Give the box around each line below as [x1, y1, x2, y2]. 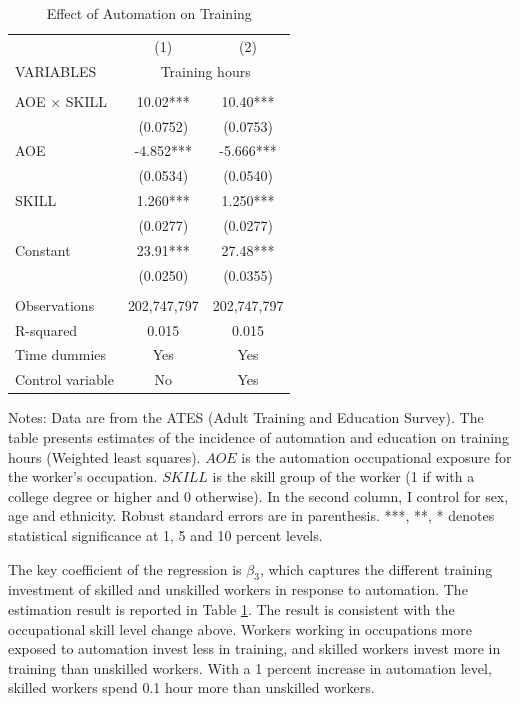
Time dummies [15, 344, 107, 365]
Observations [15, 294, 95, 315]
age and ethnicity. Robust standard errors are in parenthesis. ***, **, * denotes [8, 505, 495, 526]
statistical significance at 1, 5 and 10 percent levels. [8, 524, 323, 545]
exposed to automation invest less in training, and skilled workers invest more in [8, 638, 501, 659]
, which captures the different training [259, 558, 493, 579]
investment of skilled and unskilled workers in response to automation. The [8, 579, 468, 600]
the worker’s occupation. [8, 466, 158, 487]
